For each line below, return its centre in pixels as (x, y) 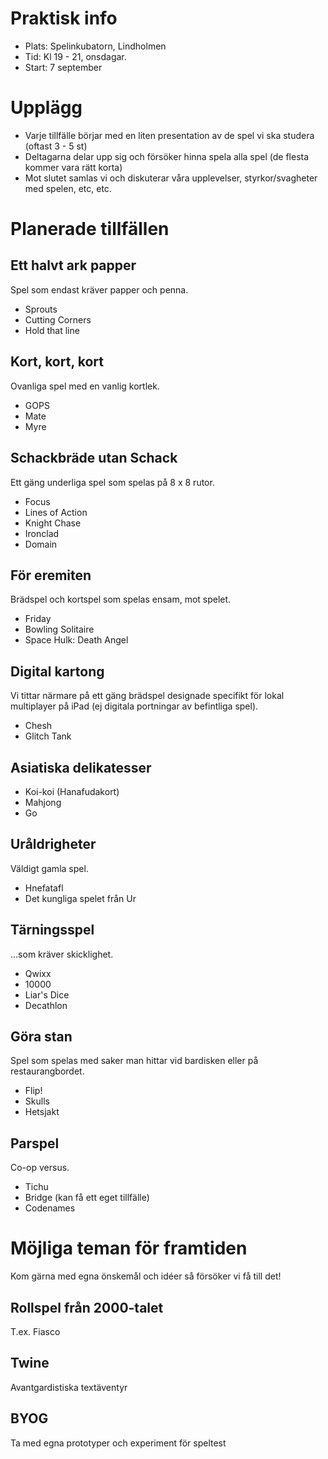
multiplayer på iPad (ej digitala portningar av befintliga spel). (134, 706)
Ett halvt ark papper (73, 265)
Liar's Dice (47, 994)
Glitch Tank (48, 736)
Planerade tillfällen (90, 229)
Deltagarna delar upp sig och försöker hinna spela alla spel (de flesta (167, 156)
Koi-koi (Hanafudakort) (72, 791)
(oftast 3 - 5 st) (56, 146)
